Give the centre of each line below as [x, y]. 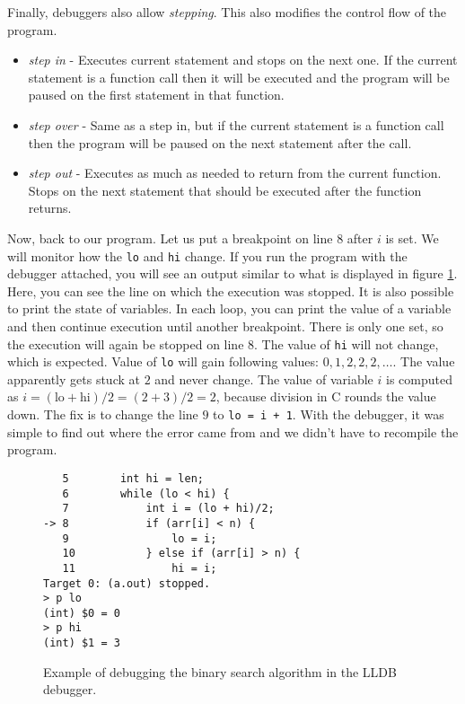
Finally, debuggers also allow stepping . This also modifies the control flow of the [227, 12]
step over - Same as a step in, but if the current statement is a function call [236, 124]
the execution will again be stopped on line [126, 343]
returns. [50, 208]
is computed [419, 378]
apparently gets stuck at [74, 378]
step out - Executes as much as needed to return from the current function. [235, 173]
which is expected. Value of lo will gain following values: [163, 361]
